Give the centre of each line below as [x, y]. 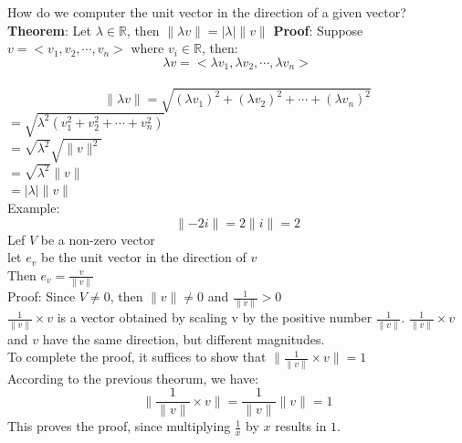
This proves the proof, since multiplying [119, 426]
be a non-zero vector [98, 239]
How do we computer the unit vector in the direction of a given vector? [207, 12]
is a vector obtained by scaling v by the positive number [215, 317]
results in [301, 426]
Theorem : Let [49, 30]
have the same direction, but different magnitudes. [184, 338]
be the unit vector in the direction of [143, 257]
